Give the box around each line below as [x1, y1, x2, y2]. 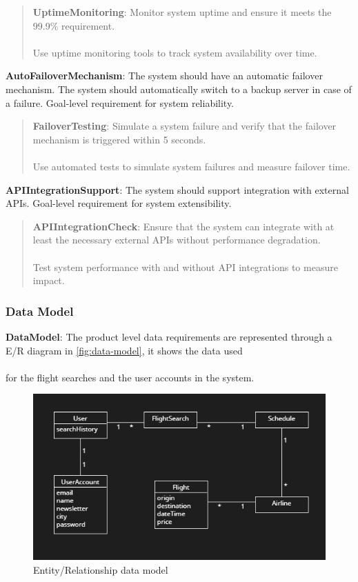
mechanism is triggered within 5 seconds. [32, 132, 206, 146]
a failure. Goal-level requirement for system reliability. [6, 95, 235, 110]
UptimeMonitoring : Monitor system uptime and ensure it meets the [32, 5, 332, 19]
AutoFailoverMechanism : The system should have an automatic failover [6, 68, 323, 83]
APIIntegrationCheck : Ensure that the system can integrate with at [32, 219, 335, 233]
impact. [32, 273, 65, 288]
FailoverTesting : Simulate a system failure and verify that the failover [32, 119, 337, 133]
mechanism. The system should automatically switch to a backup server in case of [6, 81, 352, 96]
